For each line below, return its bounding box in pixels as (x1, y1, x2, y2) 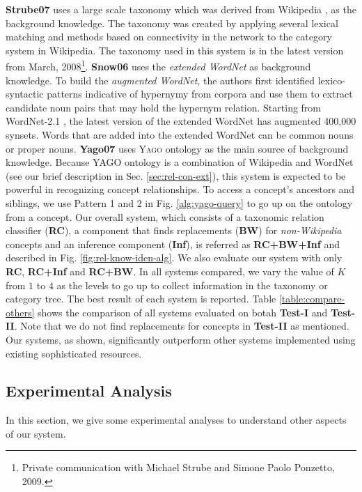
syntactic (6, 86, 44, 101)
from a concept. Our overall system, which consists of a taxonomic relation (6, 209, 324, 224)
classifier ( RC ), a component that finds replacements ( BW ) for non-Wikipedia (6, 223, 342, 238)
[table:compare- (278, 291, 345, 306)
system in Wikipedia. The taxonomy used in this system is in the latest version (6, 43, 344, 57)
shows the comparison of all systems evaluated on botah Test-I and (38, 305, 328, 319)
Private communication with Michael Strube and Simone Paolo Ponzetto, (22, 460, 335, 475)
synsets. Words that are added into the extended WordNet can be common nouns (6, 128, 354, 141)
